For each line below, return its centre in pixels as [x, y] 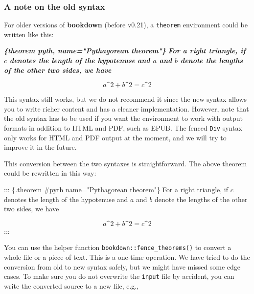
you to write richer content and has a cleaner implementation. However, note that [127, 108]
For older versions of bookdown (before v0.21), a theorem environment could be [126, 25]
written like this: [29, 34]
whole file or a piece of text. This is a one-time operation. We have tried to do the [127, 257]
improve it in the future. [40, 147]
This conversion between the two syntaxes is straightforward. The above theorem [126, 163]
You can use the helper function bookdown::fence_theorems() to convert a [118, 247]
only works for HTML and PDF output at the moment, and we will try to [115, 137]
